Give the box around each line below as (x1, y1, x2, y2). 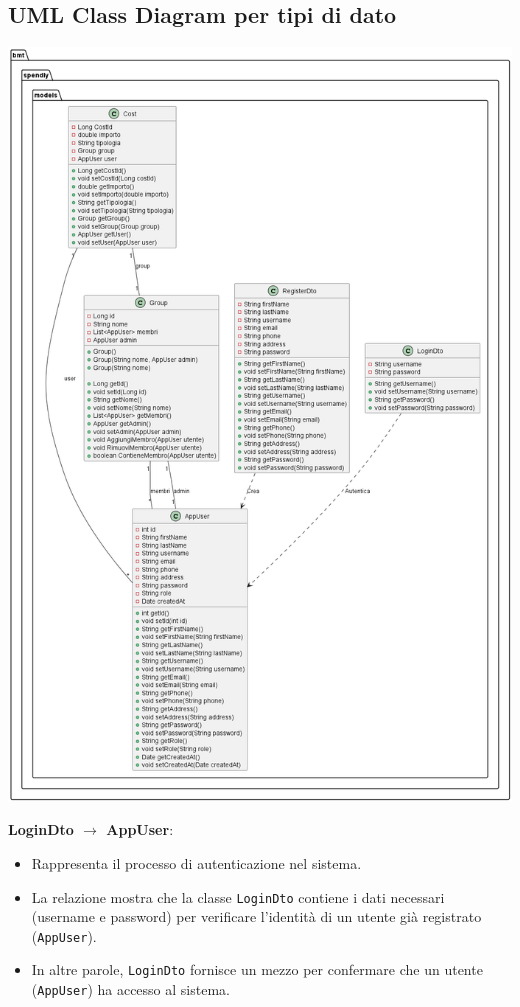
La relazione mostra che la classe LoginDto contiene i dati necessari (31, 886, 445, 907)
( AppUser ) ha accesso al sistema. (31, 979, 230, 1000)
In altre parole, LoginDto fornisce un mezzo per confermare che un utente (31, 959, 483, 980)
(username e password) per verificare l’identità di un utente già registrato (31, 906, 482, 927)
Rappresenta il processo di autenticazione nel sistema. (31, 852, 362, 873)
